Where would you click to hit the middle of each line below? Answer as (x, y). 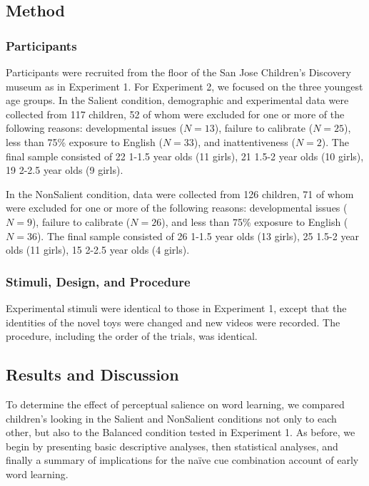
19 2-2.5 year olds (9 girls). (65, 170)
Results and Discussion (92, 374)
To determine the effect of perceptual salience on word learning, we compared (175, 404)
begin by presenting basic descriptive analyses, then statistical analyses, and (172, 446)
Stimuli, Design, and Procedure (98, 281)
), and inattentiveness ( (244, 141)
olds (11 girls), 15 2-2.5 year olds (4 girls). (98, 250)
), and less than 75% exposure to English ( (255, 221)
